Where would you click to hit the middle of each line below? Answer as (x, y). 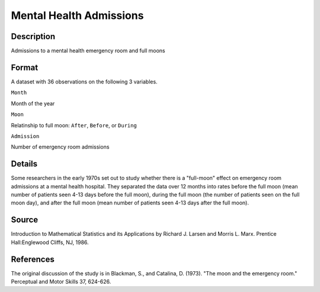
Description (33, 36)
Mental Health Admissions (77, 15)
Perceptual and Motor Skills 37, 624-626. (61, 281)
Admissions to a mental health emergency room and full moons (88, 51)
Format (25, 67)
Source (25, 220)
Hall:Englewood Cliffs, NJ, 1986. (50, 242)
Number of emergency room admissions (60, 147)
